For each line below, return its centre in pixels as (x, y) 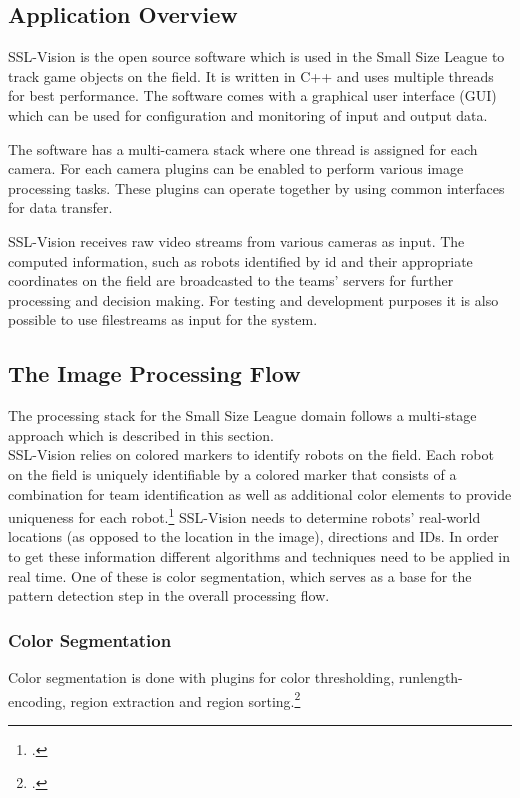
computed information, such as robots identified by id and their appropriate (240, 260)
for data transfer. (60, 207)
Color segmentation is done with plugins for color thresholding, (201, 676)
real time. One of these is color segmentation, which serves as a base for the (240, 575)
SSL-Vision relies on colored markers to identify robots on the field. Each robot (251, 454)
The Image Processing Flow (154, 373)
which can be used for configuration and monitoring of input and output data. (248, 114)
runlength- (430, 676)
